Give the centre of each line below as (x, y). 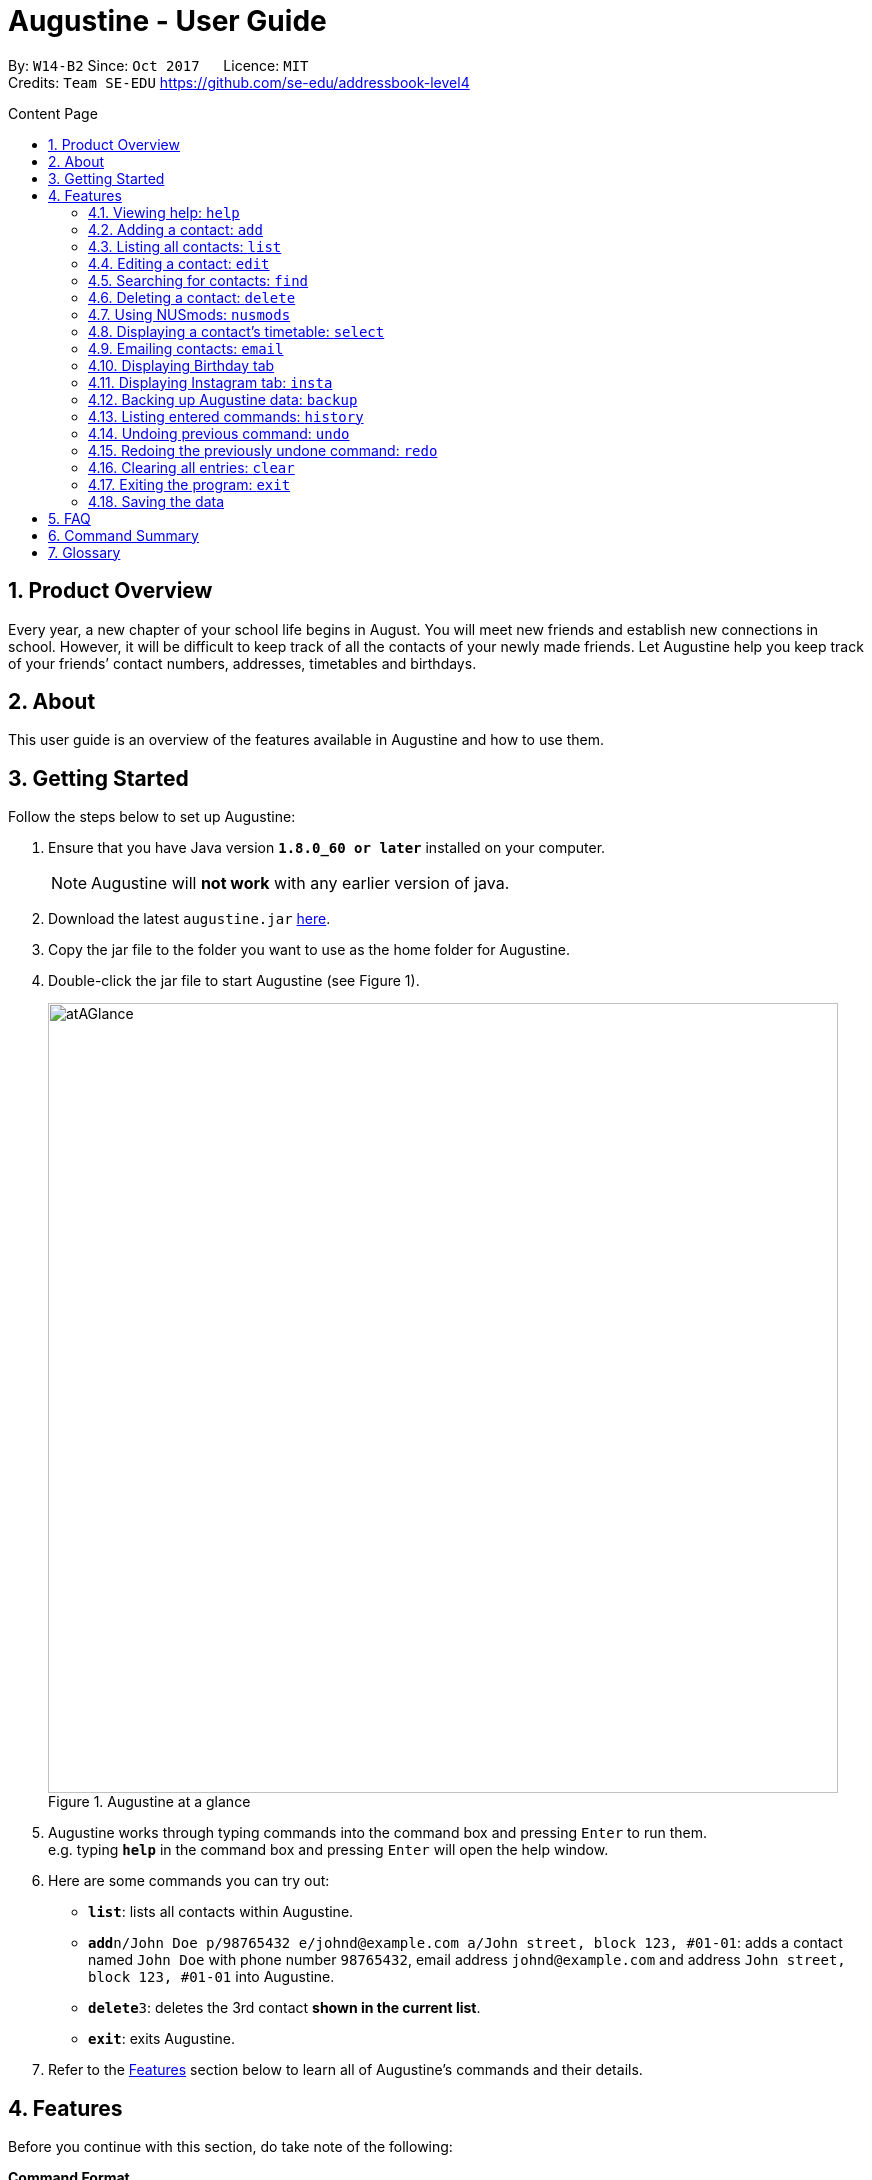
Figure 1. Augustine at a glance (149, 1802)
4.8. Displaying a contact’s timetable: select (236, 331)
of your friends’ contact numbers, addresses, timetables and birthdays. (242, 663)
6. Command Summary (123, 535)
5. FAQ (69, 518)
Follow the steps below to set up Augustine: (152, 817)
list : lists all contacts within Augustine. (221, 1912)
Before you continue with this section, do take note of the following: (230, 2147)
